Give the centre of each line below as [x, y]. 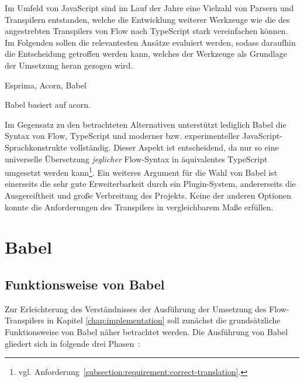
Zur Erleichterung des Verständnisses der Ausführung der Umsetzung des [136, 308]
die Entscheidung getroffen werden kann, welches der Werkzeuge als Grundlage [146, 54]
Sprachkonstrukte [36, 147]
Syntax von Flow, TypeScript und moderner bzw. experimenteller [122, 136]
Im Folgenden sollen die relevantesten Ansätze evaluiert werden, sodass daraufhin [150, 42]
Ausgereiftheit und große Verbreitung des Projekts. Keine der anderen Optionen [148, 195]
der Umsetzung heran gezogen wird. [69, 65]
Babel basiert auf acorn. [48, 105]
